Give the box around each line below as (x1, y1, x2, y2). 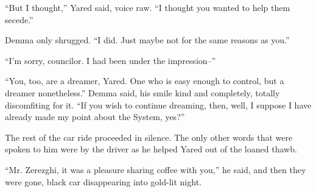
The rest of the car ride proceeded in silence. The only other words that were (5, 130, 293, 143)
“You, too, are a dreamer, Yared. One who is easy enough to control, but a (5, 74, 284, 87)
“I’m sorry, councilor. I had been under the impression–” (5, 54, 216, 66)
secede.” (5, 13, 33, 26)
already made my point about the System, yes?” (5, 110, 185, 123)
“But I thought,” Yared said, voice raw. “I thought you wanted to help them (5, 1, 290, 13)
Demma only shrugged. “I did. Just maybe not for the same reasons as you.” (5, 34, 290, 46)
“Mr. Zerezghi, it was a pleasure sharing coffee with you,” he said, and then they (5, 163, 306, 176)
